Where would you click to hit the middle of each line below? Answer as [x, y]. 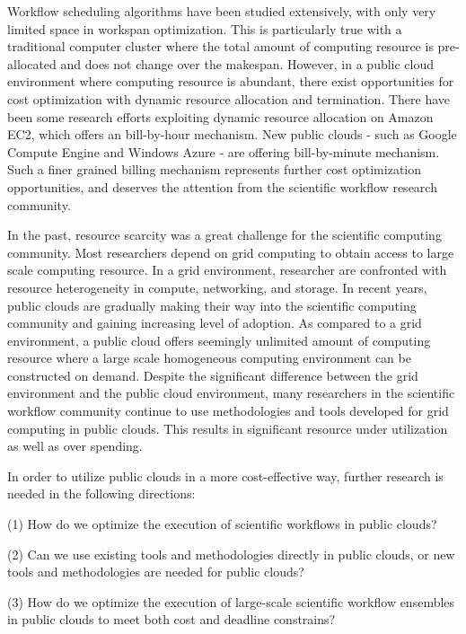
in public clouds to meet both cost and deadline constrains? [171, 619]
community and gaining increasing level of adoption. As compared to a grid [215, 323]
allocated [32, 63]
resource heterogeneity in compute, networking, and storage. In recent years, [217, 287]
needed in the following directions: [101, 493]
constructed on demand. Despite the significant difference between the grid [213, 375]
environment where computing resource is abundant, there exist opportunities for [231, 81]
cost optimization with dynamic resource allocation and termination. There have [229, 98]
